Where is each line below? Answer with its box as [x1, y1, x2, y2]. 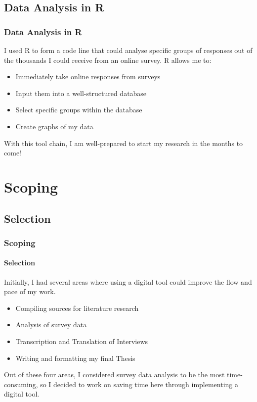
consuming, [4, 379, 38, 389]
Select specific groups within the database [15, 104, 142, 115]
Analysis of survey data [15, 319, 87, 330]
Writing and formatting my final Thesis [15, 352, 135, 363]
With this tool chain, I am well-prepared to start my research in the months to [4, 138, 243, 148]
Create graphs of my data [15, 121, 93, 131]
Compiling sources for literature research [15, 302, 139, 313]
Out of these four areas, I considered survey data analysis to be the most [4, 369, 225, 380]
